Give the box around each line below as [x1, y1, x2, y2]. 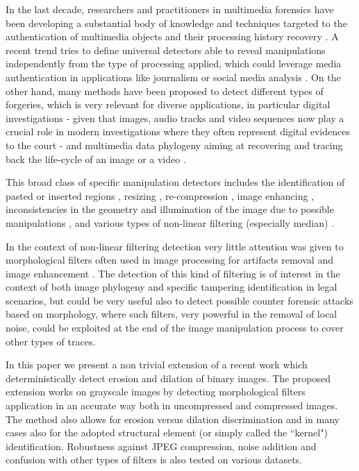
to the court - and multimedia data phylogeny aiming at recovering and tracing [6, 137, 343, 152]
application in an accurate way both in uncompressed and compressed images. [6, 398, 338, 413]
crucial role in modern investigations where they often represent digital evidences [6, 124, 350, 139]
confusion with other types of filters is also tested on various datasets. [6, 452, 303, 467]
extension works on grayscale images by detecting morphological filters [6, 384, 306, 399]
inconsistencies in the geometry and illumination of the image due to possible [6, 202, 334, 216]
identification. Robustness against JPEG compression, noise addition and [6, 438, 317, 453]
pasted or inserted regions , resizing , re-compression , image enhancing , [6, 188, 315, 203]
